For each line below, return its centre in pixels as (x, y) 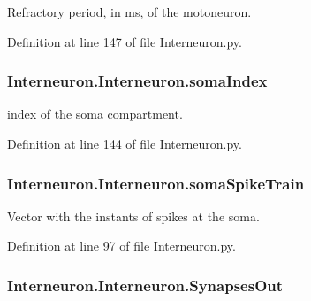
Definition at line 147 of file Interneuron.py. (125, 41)
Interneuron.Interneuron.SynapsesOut (145, 285)
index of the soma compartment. (95, 114)
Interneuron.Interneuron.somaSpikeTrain (156, 183)
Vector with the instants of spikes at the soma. (133, 216)
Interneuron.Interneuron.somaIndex (137, 81)
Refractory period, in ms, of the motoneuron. (129, 12)
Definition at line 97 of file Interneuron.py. (121, 246)
